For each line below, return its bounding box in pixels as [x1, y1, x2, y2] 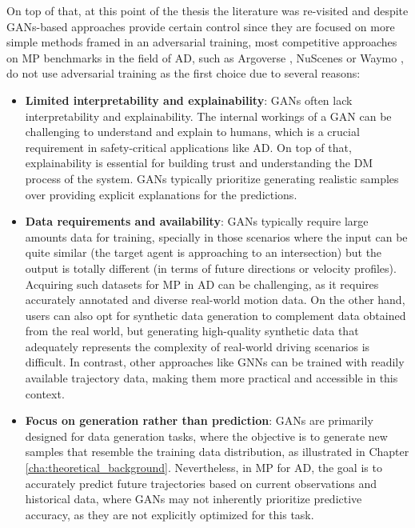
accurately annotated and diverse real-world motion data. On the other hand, [25, 291, 405, 308]
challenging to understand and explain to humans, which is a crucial [25, 123, 360, 140]
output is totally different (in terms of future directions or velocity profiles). [25, 259, 397, 276]
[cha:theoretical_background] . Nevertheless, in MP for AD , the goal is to [25, 459, 382, 476]
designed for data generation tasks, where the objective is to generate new [25, 427, 388, 444]
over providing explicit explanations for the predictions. [25, 186, 297, 202]
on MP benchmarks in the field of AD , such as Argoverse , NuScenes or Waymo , [6, 49, 404, 66]
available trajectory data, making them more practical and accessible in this [25, 370, 398, 386]
